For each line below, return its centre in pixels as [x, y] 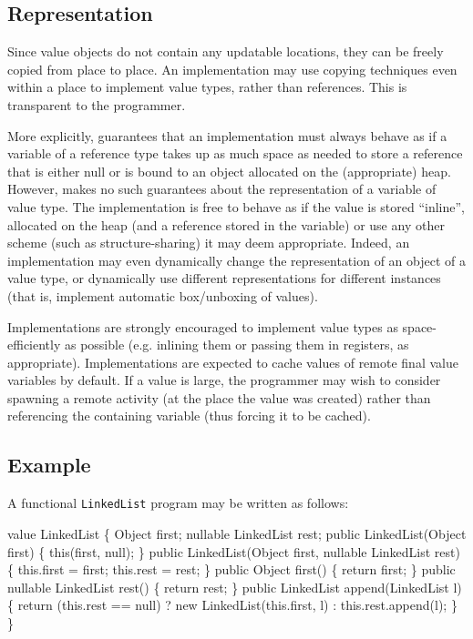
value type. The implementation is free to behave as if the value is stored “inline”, [236, 206]
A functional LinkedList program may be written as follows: [178, 503]
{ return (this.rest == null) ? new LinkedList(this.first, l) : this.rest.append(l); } [232, 605]
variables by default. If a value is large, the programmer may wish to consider [224, 380]
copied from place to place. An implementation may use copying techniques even [232, 69]
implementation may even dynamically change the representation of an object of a [236, 260]
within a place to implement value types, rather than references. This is [207, 87]
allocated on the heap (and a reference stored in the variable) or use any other [226, 224]
